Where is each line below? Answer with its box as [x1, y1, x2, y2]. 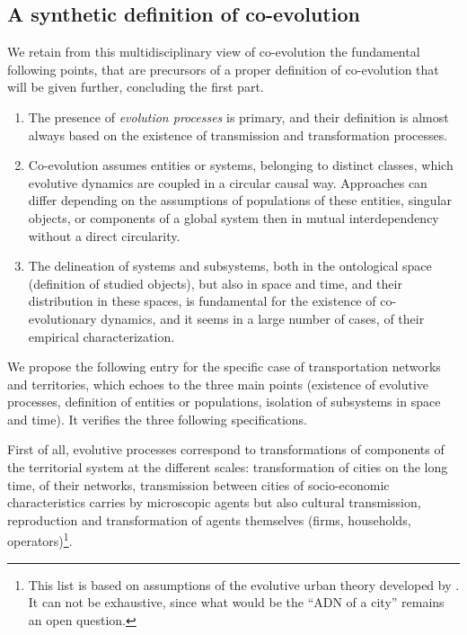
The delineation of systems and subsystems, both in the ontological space [28, 256, 432, 275]
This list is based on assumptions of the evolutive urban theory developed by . [28, 575, 460, 594]
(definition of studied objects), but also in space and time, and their [28, 273, 402, 292]
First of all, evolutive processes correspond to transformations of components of [7, 440, 445, 459]
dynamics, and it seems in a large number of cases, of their [101, 309, 425, 327]
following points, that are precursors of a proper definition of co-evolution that [7, 59, 439, 78]
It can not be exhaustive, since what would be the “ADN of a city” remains [28, 593, 445, 612]
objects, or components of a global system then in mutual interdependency [28, 208, 439, 227]
